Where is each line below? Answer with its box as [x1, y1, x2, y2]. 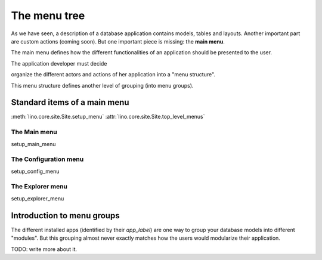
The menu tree [11, 9, 85, 22]
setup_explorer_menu [11, 194, 64, 202]
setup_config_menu [11, 168, 60, 175]
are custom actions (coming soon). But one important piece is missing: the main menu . [11, 38, 225, 45]
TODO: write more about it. [11, 245, 78, 253]
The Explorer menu [11, 182, 68, 191]
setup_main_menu [11, 140, 56, 147]
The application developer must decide [11, 60, 107, 67]
